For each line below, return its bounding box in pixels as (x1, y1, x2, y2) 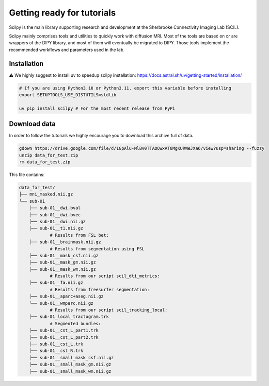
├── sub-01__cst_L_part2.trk (29, 334, 99, 340)
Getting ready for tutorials (9, 7, 116, 18)
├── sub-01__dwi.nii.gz (29, 219, 86, 224)
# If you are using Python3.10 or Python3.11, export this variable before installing (19, 85, 232, 91)
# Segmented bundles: (49, 321, 101, 326)
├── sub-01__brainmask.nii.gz (29, 239, 101, 245)
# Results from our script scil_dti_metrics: (49, 273, 160, 279)
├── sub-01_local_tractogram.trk (29, 314, 109, 319)
